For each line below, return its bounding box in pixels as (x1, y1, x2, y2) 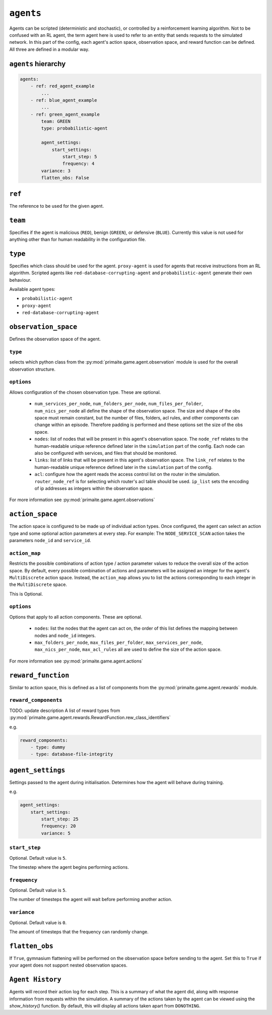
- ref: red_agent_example (30, 83, 95, 89)
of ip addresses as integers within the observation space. (34, 485, 154, 491)
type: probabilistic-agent (41, 126, 108, 131)
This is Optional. (9, 590, 43, 597)
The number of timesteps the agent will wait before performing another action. (9, 897, 172, 903)
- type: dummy (30, 744, 65, 750)
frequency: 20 (41, 823, 76, 829)
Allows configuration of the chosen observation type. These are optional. (9, 389, 161, 395)
